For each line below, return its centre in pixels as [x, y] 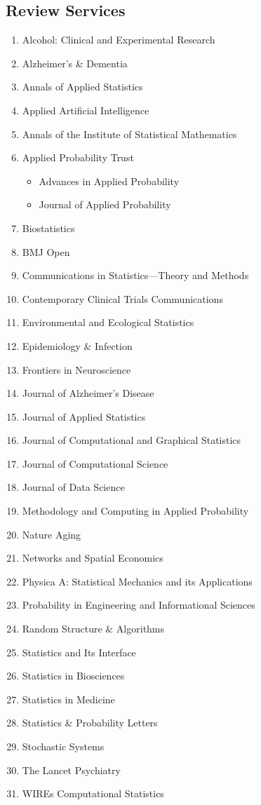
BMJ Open [46, 251]
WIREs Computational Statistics [93, 793]
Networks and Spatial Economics [93, 558]
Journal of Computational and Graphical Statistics [132, 440]
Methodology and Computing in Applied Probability [135, 511]
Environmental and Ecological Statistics [108, 322]
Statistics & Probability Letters [90, 723]
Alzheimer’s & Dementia [75, 63]
